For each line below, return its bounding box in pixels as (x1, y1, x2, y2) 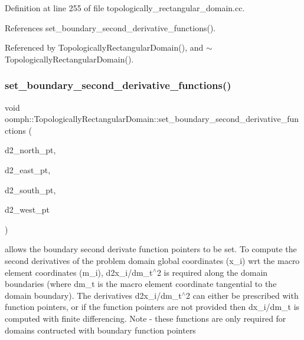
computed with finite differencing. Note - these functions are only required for (5, 312, 286, 324)
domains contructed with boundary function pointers (5, 324, 196, 336)
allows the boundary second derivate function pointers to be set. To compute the (5, 243, 297, 255)
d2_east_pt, (5, 163, 51, 176)
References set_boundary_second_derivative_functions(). (5, 21, 216, 34)
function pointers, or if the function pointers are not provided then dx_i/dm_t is (5, 301, 300, 313)
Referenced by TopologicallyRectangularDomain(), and (5, 41, 204, 54)
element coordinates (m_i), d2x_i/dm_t (5, 266, 153, 278)
